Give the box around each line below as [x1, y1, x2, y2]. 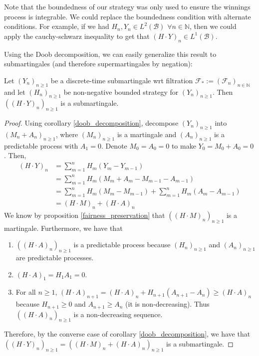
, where [55, 129, 78, 139]
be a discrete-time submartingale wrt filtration [50, 75, 193, 85]
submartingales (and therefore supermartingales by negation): [4, 58, 193, 69]
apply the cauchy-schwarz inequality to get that [4, 30, 150, 41]
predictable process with [4, 140, 78, 151]
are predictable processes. [15, 252, 94, 262]
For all [15, 287, 36, 297]
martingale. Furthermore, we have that [4, 222, 123, 233]
